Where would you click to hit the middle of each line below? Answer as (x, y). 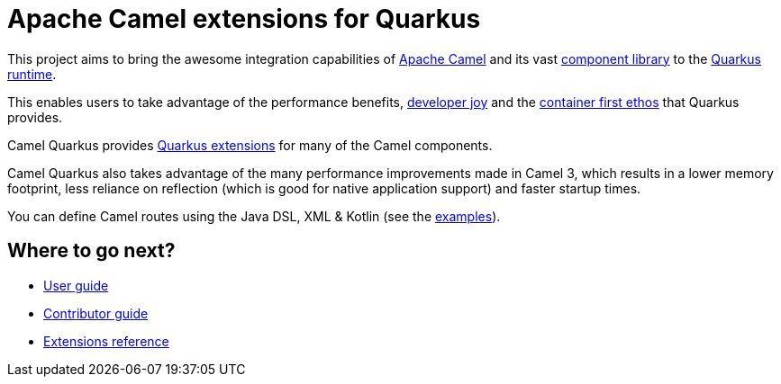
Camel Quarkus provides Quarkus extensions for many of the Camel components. (250, 145)
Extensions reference (106, 341)
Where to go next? (91, 251)
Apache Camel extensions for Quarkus (244, 19)
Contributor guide (96, 313)
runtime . (32, 74)
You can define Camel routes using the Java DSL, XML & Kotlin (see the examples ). (254, 216)
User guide (76, 285)
